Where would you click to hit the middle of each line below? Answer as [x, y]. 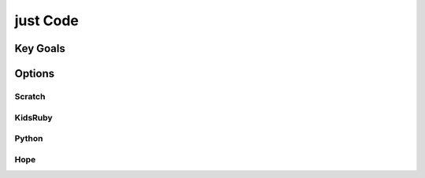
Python [29, 139]
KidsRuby [33, 117]
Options [35, 74]
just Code [46, 20]
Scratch [30, 96]
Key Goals [40, 48]
